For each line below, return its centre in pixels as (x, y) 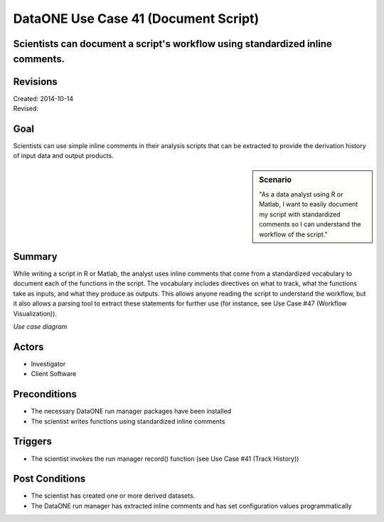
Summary (35, 256)
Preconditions (45, 394)
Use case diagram (40, 327)
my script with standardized (300, 214)
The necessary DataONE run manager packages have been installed (131, 411)
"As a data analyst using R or (301, 194)
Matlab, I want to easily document (309, 204)
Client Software (54, 374)
